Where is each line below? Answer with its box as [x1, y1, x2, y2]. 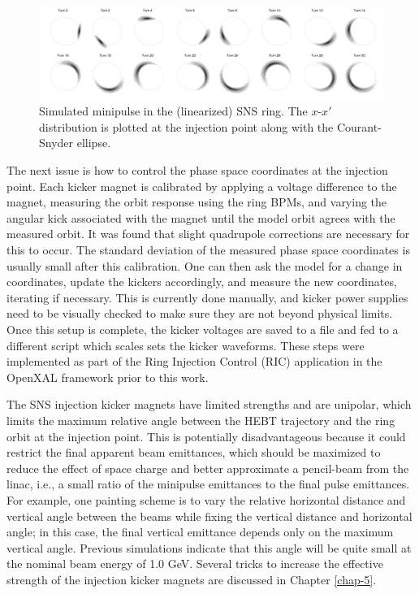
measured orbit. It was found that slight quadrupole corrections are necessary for [6, 225, 410, 242]
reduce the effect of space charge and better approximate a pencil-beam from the [6, 459, 409, 476]
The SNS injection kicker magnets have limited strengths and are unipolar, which [6, 396, 412, 413]
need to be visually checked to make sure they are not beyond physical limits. [6, 305, 393, 322]
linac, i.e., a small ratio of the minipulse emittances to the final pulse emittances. [6, 475, 410, 492]
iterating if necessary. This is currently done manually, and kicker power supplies [6, 288, 408, 306]
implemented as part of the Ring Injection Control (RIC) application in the [6, 353, 382, 370]
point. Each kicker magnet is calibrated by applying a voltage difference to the [6, 177, 397, 194]
